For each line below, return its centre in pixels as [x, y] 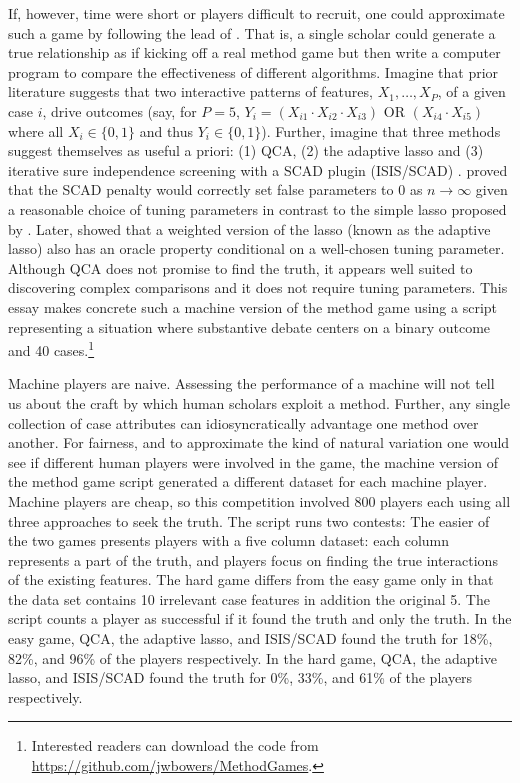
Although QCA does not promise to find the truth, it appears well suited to [240, 267]
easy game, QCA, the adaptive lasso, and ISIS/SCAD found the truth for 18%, [250, 638]
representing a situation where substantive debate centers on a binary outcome [249, 326]
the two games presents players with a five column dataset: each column [228, 540]
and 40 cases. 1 [51, 348]
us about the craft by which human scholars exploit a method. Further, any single [259, 402]
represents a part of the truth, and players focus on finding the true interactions [253, 559]
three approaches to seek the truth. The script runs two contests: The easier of [249, 520]
